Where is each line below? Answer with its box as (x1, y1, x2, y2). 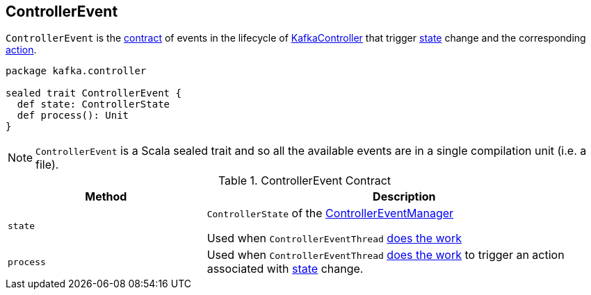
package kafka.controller (6, 65, 147, 77)
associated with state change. (207, 262, 364, 276)
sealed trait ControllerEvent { (6, 87, 181, 99)
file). (35, 158, 59, 172)
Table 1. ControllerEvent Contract (218, 174, 391, 188)
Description (373, 189, 436, 204)
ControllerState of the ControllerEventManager (207, 206, 454, 221)
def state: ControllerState (17, 99, 170, 110)
